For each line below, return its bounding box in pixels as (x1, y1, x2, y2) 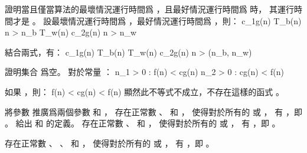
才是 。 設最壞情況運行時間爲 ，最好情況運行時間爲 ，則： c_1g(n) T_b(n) (12, 14, 302, 27)
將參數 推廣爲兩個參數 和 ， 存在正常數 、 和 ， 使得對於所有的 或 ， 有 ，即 (5, 105, 302, 118)
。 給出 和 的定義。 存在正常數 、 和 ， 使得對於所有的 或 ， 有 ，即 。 (5, 117, 280, 129)
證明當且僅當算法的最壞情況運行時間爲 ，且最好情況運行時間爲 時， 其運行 (5, 3, 294, 15)
